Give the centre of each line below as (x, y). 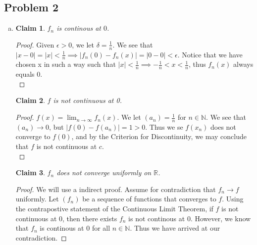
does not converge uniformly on (104, 172)
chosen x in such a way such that (66, 64)
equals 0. (29, 74)
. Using (233, 199)
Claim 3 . (30, 172)
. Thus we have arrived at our (175, 228)
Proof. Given (35, 44)
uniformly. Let (37, 199)
